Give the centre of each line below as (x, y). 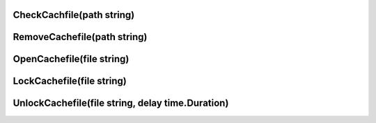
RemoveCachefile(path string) (80, 37)
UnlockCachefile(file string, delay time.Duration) (121, 103)
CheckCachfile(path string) (74, 15)
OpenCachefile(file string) (71, 59)
